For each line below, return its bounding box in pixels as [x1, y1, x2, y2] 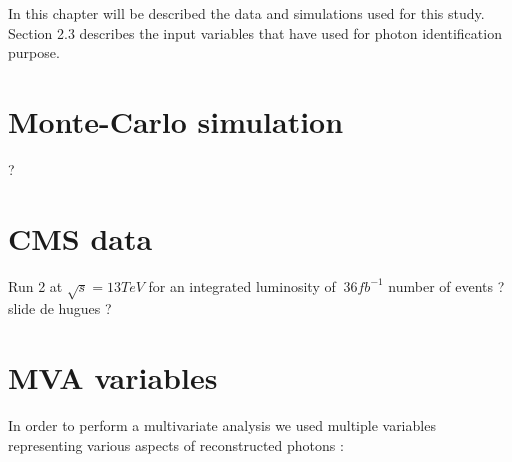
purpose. [8, 42, 60, 63]
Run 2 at [8, 275, 63, 296]
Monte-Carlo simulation [8, 100, 344, 141]
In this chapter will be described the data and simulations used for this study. [8, 3, 485, 23]
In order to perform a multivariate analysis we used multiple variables [8, 415, 436, 436]
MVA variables [8, 357, 218, 398]
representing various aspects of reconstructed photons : [8, 434, 344, 455]
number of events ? [388, 275, 505, 296]
